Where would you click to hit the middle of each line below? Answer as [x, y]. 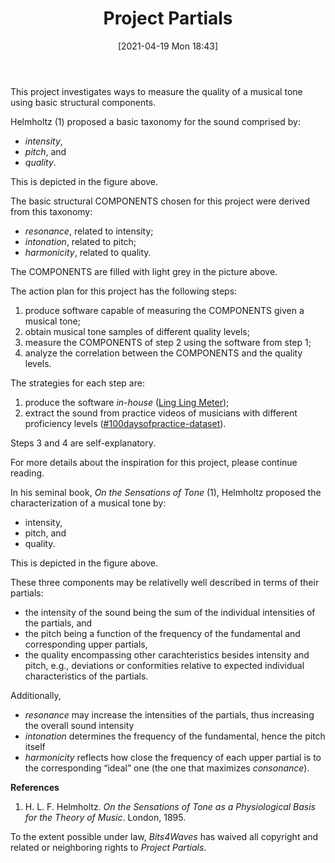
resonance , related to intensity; [89, 231]
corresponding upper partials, [86, 644]
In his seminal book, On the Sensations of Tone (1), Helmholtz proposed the [166, 492]
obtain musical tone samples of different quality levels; [137, 331]
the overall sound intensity [79, 725]
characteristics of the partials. [86, 676]
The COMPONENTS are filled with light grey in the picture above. [144, 271]
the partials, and [58, 623]
